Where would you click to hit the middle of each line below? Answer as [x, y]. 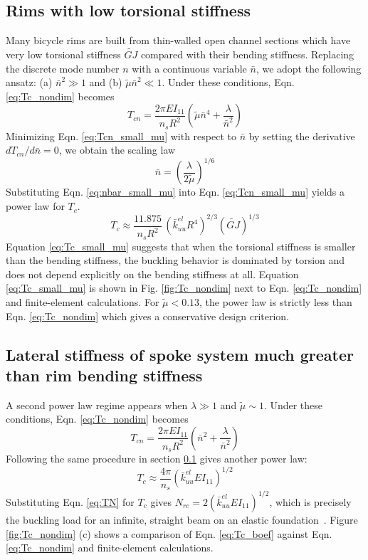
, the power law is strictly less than [276, 301]
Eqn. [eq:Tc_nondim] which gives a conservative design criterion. [147, 316]
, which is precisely [310, 501]
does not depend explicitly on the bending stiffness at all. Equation [152, 274]
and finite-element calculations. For [83, 301]
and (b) [106, 82]
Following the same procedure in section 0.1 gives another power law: [157, 459]
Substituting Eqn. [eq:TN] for [70, 501]
